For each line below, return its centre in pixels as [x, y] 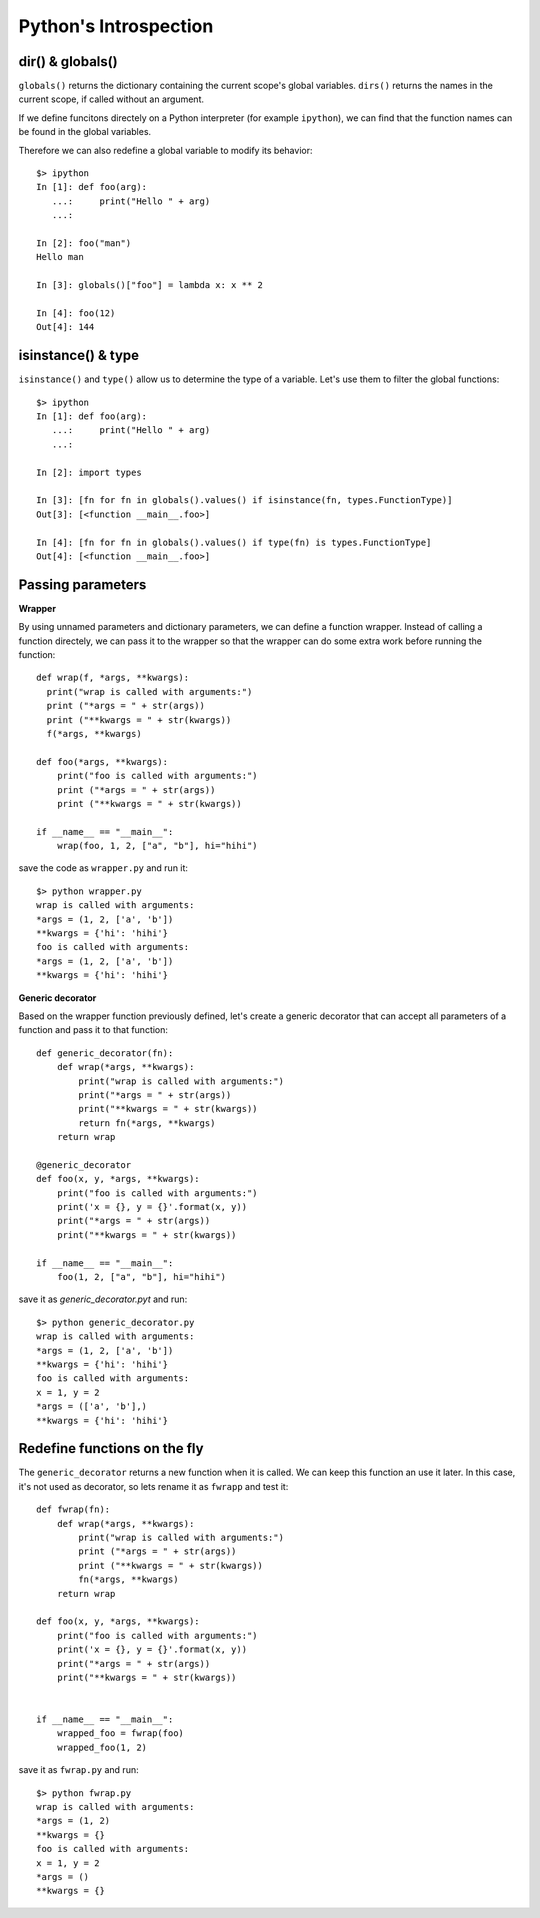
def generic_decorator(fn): [105, 1053]
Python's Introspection [116, 26]
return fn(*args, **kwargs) [147, 1123]
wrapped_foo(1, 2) [102, 1747]
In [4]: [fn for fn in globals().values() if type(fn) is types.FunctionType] [234, 542]
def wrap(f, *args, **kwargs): [113, 678]
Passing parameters [82, 584]
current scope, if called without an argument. [111, 99]
